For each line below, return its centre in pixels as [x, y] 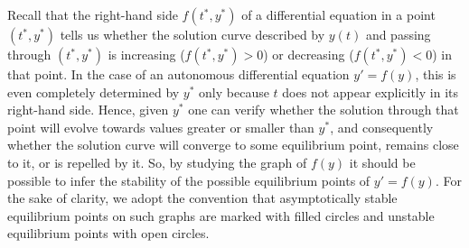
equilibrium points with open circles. [108, 233]
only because [234, 92]
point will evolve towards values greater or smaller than [161, 127]
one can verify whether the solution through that [324, 110]
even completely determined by [94, 92]
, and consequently [382, 127]
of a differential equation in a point [338, 14]
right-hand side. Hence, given [88, 110]
